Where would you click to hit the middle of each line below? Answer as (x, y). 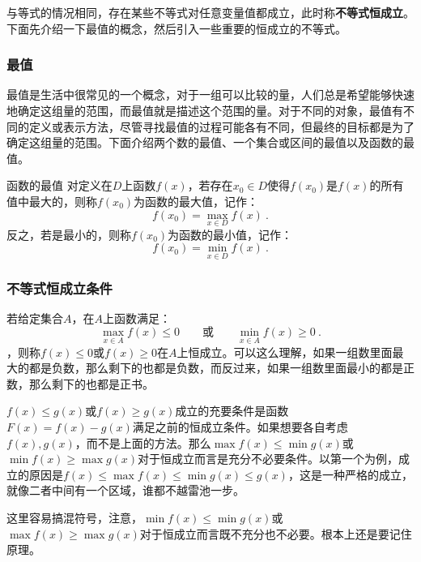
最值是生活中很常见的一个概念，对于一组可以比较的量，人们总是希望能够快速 (210, 94)
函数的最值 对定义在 (60, 185)
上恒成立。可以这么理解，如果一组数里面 (285, 352)
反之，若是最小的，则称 (69, 234)
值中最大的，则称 (52, 201)
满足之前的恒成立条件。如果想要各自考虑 (240, 427)
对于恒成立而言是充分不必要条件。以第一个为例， (268, 459)
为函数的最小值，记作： (230, 234)
